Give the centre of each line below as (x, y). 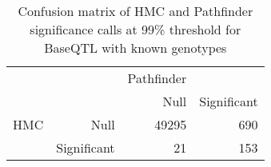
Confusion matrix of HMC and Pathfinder (135, 11)
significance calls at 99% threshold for (135, 29)
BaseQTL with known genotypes (135, 48)
